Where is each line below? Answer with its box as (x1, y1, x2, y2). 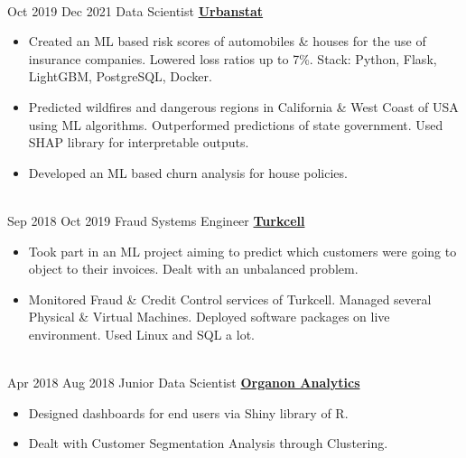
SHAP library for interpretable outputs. (28, 133, 249, 152)
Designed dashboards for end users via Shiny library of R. (28, 403, 349, 422)
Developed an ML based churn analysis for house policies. (28, 163, 348, 182)
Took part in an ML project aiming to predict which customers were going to (28, 241, 457, 260)
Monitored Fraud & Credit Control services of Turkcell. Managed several (28, 289, 432, 308)
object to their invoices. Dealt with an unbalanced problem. (28, 259, 359, 278)
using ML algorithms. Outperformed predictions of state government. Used (28, 115, 443, 134)
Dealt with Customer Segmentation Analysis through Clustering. (28, 434, 388, 453)
